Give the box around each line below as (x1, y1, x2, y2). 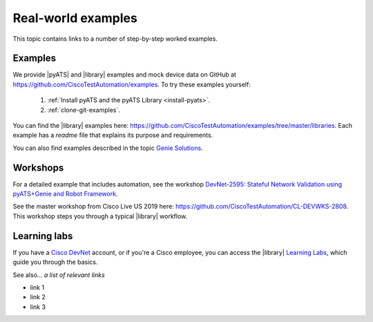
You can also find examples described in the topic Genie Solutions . (12, 144, 203, 152)
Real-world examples (12, 10, 137, 26)
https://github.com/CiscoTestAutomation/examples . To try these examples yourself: (12, 80, 251, 88)
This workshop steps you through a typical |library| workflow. (12, 211, 188, 220)
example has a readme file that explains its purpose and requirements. (12, 131, 213, 140)
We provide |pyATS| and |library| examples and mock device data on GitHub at (12, 70, 236, 79)
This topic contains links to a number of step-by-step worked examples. (12, 35, 218, 43)
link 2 (30, 293, 46, 301)
